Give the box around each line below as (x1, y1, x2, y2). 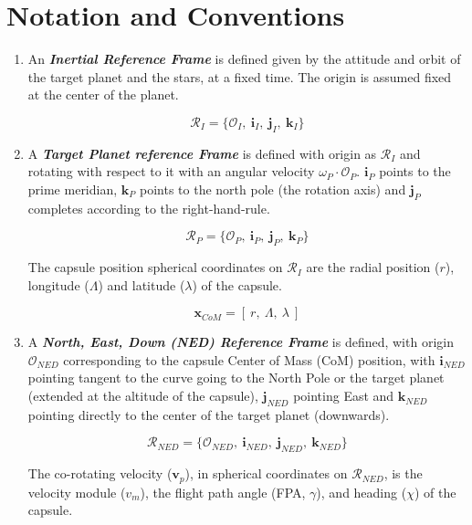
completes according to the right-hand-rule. (27, 198, 270, 217)
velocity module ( (27, 482, 126, 501)
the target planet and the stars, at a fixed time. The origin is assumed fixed (27, 67, 452, 86)
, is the (383, 464, 423, 483)
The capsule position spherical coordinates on (27, 257, 283, 277)
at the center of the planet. (27, 85, 179, 104)
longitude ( (27, 275, 89, 294)
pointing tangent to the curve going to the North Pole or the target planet (27, 368, 445, 387)
